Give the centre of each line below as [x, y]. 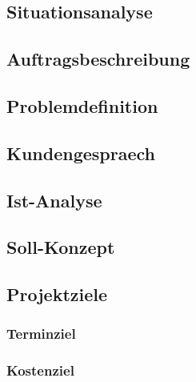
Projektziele [57, 294]
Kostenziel [40, 370]
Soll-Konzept [61, 247]
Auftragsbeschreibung [98, 59]
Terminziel [41, 334]
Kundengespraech [81, 153]
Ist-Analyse [54, 200]
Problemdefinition [82, 105]
